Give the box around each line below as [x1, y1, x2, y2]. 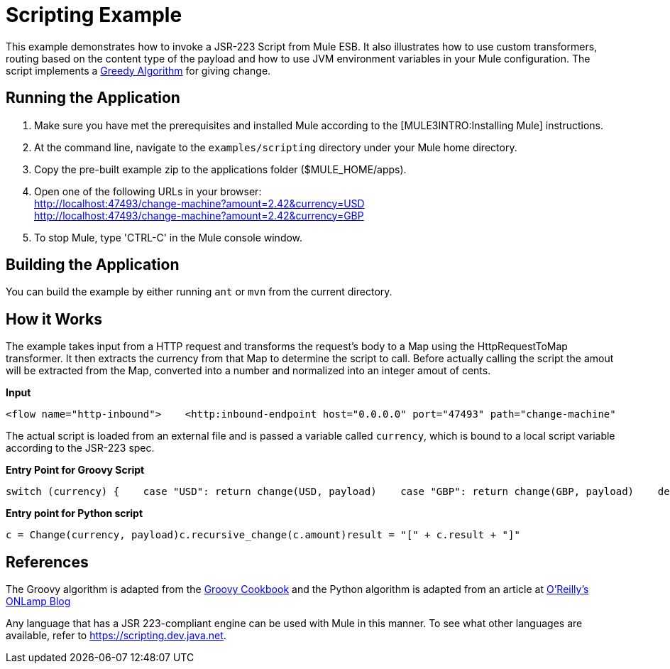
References [6, 553, 89, 571]
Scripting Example [6, 3, 182, 27]
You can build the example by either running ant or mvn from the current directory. [6, 285, 392, 298]
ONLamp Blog [6, 595, 71, 608]
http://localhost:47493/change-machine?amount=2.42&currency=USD [34, 197, 365, 210]
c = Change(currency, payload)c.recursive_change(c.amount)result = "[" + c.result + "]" [6, 529, 520, 541]
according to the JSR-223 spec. [6, 442, 155, 455]
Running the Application [6, 89, 180, 107]
